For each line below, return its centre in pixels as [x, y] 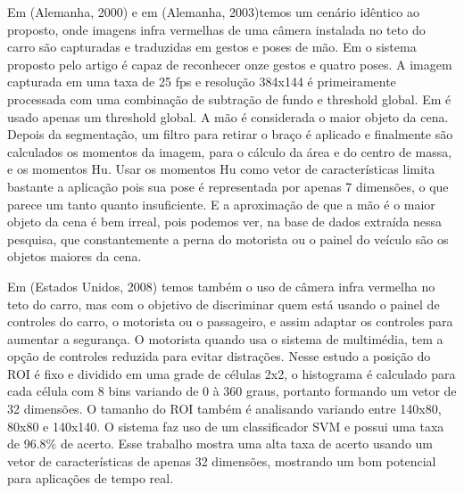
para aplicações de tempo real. [91, 478]
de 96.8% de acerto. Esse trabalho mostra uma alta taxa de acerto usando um [220, 444]
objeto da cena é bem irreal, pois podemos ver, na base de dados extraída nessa [225, 222]
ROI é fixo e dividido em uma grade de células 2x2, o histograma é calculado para [232, 373]
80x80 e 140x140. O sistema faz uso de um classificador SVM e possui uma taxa [226, 426]
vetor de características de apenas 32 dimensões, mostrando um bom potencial [222, 460]
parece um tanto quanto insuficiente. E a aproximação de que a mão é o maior [221, 204]
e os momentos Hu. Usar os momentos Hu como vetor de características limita [221, 169]
